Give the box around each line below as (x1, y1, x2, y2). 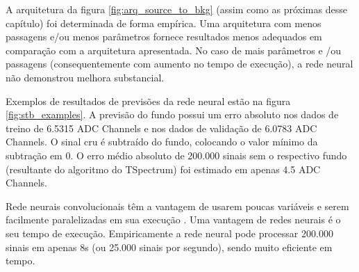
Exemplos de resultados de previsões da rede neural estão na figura (6, 93, 291, 108)
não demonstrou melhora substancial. (6, 70, 165, 84)
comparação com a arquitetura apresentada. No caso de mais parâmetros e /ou (6, 42, 342, 57)
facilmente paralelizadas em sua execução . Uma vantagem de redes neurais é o (6, 212, 341, 227)
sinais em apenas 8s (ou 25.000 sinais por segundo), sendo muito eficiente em (6, 239, 333, 254)
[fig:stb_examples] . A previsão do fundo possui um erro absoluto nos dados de (6, 107, 339, 122)
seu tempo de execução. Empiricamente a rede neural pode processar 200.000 (6, 225, 333, 240)
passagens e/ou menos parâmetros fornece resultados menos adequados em (6, 29, 322, 44)
